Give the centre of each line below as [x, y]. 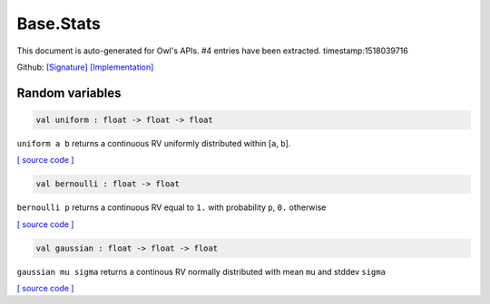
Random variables [69, 93]
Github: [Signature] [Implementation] [85, 67]
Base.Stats [59, 24]
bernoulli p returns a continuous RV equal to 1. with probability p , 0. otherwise [171, 207]
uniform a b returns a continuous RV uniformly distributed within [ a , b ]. [154, 143]
